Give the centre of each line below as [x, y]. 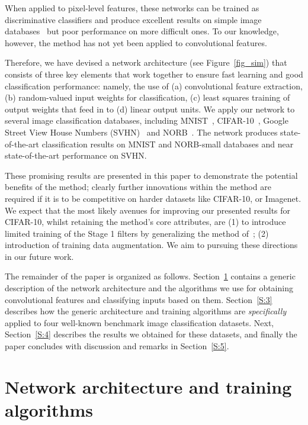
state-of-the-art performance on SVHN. [76, 155]
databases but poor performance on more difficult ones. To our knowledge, [142, 31]
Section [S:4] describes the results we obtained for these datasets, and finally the [151, 334]
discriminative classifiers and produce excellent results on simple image [133, 19]
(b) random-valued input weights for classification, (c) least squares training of [147, 97]
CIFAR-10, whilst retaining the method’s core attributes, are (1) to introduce [145, 222]
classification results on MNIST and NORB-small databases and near [168, 144]
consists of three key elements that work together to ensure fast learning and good [154, 74]
